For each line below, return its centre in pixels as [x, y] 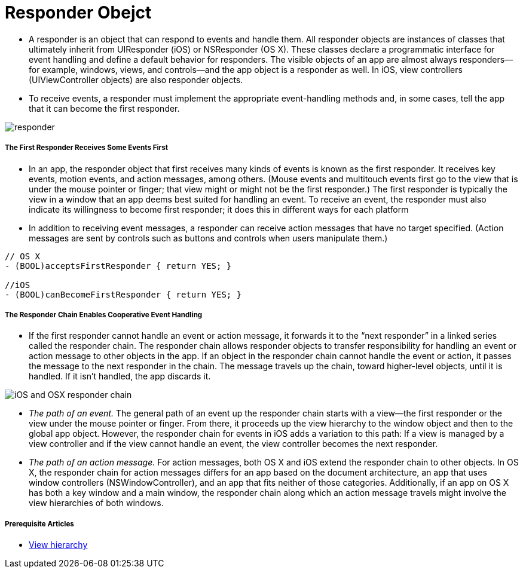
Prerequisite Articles [39, 524]
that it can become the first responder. [104, 108]
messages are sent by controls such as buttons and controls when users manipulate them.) [208, 238]
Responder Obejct [78, 13]
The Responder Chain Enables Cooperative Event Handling [104, 315]
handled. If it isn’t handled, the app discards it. [120, 376]
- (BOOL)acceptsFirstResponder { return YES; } [118, 266]
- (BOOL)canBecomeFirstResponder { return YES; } [123, 294]
